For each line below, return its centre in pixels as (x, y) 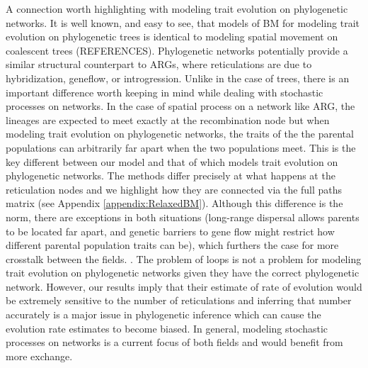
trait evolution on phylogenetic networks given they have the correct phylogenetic (183, 273)
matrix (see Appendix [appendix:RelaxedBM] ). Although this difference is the (174, 203)
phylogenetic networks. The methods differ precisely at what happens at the (171, 175)
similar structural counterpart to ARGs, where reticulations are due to (159, 64)
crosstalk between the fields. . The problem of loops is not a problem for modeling (184, 258)
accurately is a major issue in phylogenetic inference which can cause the (163, 314)
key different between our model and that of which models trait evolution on (172, 161)
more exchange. (39, 356)
